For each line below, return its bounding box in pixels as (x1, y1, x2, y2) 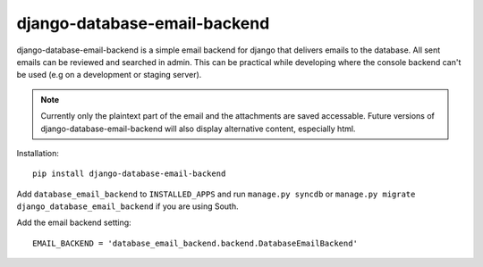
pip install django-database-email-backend (32, 169, 226, 179)
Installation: (16, 147, 60, 158)
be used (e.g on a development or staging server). (16, 70, 202, 80)
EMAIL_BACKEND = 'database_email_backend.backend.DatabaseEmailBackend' (32, 238, 358, 248)
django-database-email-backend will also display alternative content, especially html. (40, 123, 356, 134)
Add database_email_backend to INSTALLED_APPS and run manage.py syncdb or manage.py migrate (16, 188, 416, 199)
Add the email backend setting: (16, 217, 131, 228)
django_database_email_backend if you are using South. (16, 201, 239, 212)
